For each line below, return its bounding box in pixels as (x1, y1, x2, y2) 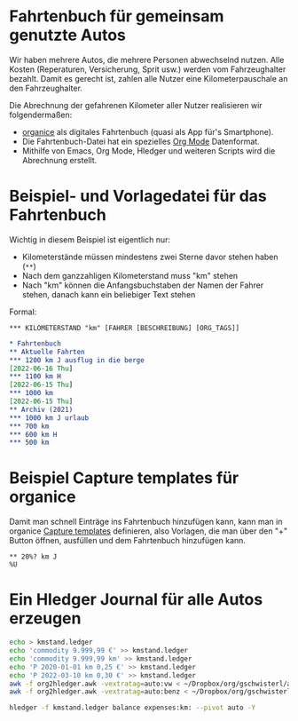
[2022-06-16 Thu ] (9, 364, 74, 373)
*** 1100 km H (9, 372, 62, 381)
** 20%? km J (9, 552, 58, 561)
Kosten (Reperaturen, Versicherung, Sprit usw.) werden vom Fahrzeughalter (9, 64, 286, 75)
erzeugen (9, 608, 82, 629)
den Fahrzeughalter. (9, 83, 82, 93)
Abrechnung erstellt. (21, 154, 98, 165)
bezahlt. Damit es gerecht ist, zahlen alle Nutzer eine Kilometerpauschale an (9, 73, 288, 83)
